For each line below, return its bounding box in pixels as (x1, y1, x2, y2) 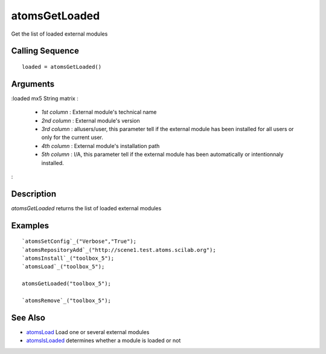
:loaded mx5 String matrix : (11, 94, 78, 102)
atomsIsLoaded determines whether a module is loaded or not (26, 337, 181, 344)
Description (11, 188, 57, 199)
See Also (11, 312, 45, 323)
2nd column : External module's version (41, 117, 140, 124)
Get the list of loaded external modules (11, 30, 108, 37)
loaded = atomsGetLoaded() (22, 63, 102, 70)
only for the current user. (41, 134, 104, 141)
